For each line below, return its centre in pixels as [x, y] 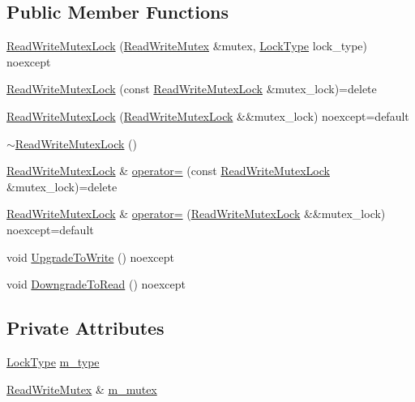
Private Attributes [86, 328]
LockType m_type [53, 361]
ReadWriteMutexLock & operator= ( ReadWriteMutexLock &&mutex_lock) [196, 214]
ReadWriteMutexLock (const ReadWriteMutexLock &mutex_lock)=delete [192, 89]
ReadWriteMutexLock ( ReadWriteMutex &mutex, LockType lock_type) [187, 46]
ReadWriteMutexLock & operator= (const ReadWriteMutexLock [168, 171]
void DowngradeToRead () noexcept [96, 284]
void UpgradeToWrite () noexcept [91, 257]
